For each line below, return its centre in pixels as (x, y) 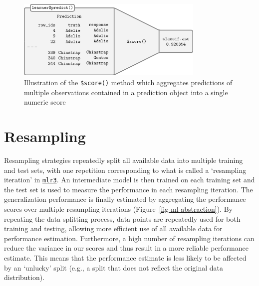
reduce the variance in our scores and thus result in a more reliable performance (126, 248)
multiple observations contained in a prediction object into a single (126, 92)
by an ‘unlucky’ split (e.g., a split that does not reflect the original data (114, 267)
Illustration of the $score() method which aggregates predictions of (128, 82)
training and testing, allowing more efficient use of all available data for (113, 228)
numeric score (45, 102)
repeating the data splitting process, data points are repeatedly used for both (122, 218)
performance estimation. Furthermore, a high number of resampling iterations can (129, 238)
